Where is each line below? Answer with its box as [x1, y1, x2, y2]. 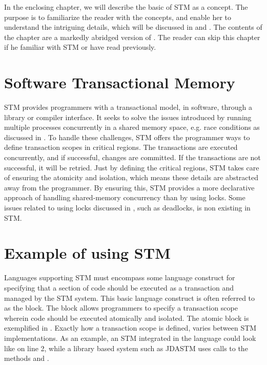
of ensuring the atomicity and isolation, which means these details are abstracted [4, 172, 259, 183]
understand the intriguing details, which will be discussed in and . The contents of [4, 22, 262, 32]
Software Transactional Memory [4, 72, 235, 93]
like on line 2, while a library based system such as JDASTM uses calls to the [4, 342, 248, 353]
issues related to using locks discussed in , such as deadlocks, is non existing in [4, 202, 251, 213]
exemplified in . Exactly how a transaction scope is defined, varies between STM [4, 322, 257, 333]
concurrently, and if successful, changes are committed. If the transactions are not [4, 152, 261, 163]
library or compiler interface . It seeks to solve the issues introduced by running [4, 111, 252, 122]
